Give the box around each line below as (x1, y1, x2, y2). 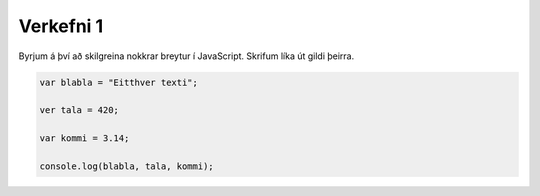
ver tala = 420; (39, 105, 120, 116)
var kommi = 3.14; (39, 133, 130, 144)
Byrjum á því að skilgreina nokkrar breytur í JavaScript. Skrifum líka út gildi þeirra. (18, 50, 355, 62)
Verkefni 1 (18, 15, 104, 37)
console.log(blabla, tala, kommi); (39, 160, 214, 172)
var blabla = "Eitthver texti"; (39, 76, 199, 88)
